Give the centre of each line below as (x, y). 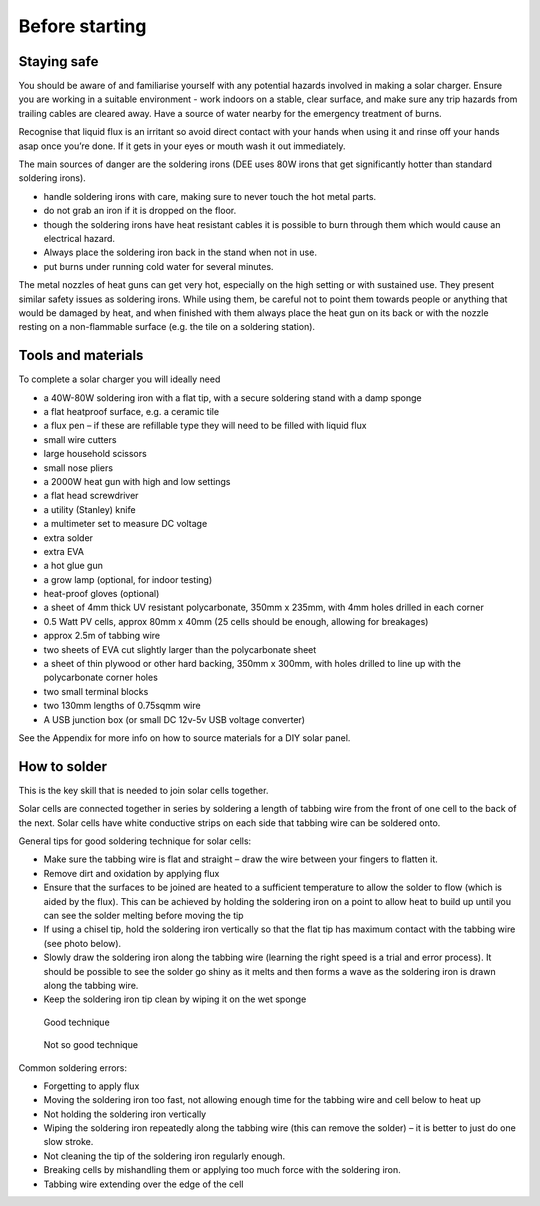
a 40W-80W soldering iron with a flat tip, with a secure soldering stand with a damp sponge (232, 397)
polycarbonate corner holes (101, 677)
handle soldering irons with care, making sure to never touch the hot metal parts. (210, 196)
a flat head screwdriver (91, 496)
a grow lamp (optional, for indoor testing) (128, 579)
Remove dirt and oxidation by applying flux (131, 873)
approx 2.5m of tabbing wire (101, 636)
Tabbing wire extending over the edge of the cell (143, 1184)
